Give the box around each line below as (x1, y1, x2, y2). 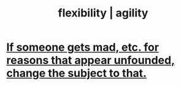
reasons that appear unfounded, (6, 54, 175, 67)
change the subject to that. (6, 66, 147, 81)
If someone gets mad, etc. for (6, 40, 160, 54)
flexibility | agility (58, 6, 148, 20)
